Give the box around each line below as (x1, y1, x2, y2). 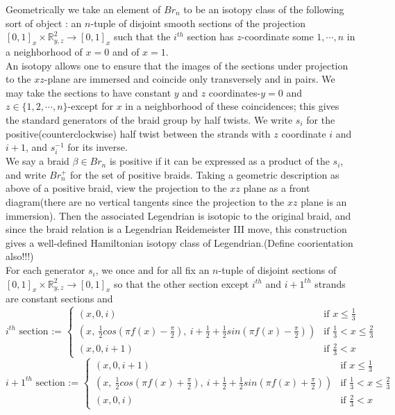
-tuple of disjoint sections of (218, 263, 337, 277)
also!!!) (6, 249, 34, 263)
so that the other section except (114, 276, 249, 291)
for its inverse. (67, 140, 128, 154)
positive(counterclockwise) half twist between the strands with (6, 126, 271, 140)
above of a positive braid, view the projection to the (6, 181, 227, 195)
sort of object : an (6, 15, 82, 30)
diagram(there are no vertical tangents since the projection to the (6, 195, 285, 209)
